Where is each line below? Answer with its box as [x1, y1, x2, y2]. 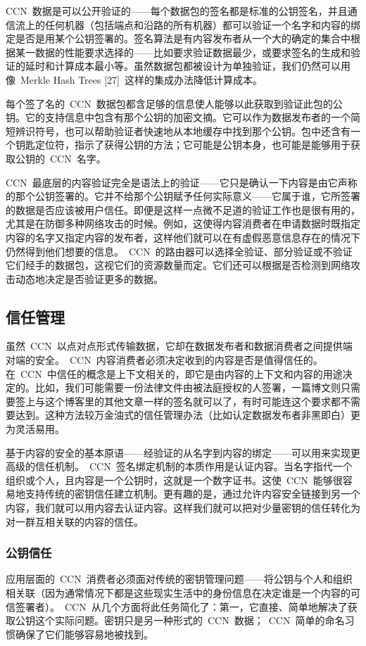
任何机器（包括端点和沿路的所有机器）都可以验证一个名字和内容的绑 [44, 17, 360, 32]
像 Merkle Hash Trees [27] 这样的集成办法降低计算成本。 [6, 72, 263, 87]
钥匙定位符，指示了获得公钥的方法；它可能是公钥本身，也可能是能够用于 [15, 137, 351, 152]
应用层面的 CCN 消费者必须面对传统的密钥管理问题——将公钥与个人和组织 [6, 571, 353, 586]
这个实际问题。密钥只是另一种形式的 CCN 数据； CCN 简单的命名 [34, 613, 345, 628]
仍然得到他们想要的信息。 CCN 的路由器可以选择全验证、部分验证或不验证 [6, 243, 353, 258]
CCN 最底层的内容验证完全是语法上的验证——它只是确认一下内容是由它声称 [6, 175, 358, 189]
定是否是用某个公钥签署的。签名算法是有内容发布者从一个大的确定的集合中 [6, 31, 351, 46]
